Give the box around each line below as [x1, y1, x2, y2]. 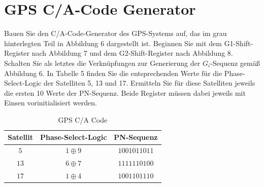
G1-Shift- [224, 38, 253, 48]
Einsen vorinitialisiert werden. [4, 97, 97, 108]
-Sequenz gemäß [210, 57, 260, 68]
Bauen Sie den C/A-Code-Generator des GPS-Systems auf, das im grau [4, 28, 227, 39]
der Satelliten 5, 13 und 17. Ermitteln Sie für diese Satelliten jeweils [43, 78, 255, 88]
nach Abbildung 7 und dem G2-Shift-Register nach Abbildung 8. [31, 48, 233, 58]
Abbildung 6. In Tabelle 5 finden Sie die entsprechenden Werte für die [4, 67, 222, 78]
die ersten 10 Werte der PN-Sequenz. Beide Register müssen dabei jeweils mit [4, 87, 246, 98]
